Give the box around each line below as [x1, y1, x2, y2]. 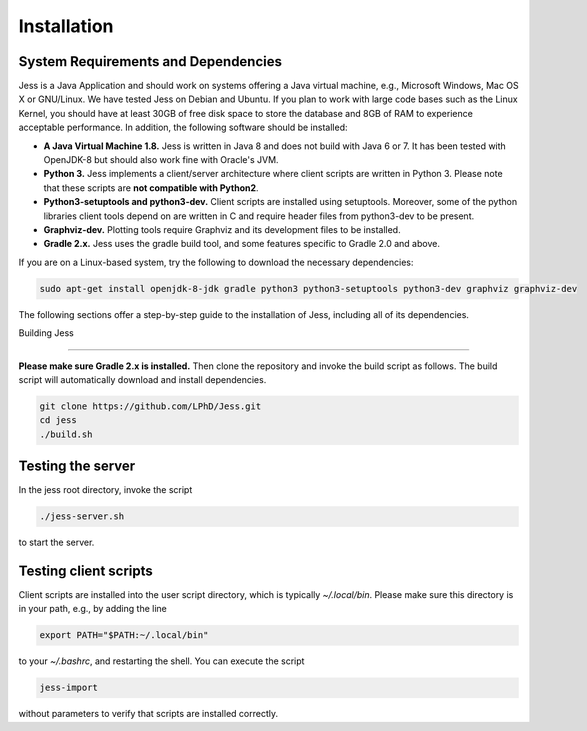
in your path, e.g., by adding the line [18, 603, 167, 615]
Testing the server [18, 458, 136, 475]
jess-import [39, 682, 99, 694]
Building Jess [18, 327, 74, 339]
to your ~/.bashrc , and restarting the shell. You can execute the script [18, 655, 305, 667]
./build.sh [39, 428, 93, 440]
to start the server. [18, 536, 95, 549]
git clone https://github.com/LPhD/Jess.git [39, 400, 262, 412]
